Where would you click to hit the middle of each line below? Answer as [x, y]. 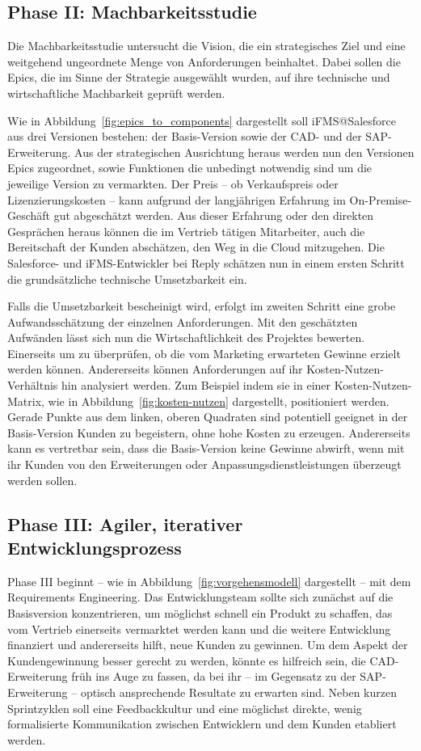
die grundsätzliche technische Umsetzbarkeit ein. [127, 278]
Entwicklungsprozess [95, 548]
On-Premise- [381, 199]
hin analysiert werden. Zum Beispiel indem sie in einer [196, 385]
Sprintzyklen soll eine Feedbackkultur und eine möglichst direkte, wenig [185, 708]
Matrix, [26, 401]
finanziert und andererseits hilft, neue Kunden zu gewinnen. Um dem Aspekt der [208, 645]
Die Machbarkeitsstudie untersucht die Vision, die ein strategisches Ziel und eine [206, 46]
